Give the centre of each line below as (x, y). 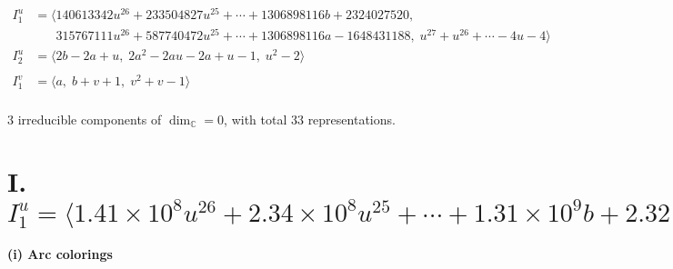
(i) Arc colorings (60, 254)
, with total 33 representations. (310, 119)
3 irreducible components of (85, 119)
